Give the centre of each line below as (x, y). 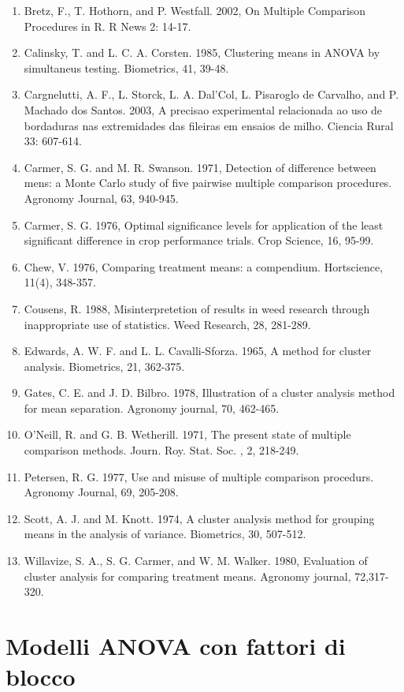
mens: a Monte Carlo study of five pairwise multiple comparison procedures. (208, 183)
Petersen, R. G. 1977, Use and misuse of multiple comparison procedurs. (199, 476)
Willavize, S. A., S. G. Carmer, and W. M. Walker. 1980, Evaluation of (196, 561)
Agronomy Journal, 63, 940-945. (101, 198)
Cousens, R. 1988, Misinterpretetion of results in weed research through (197, 308)
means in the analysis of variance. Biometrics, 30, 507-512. (165, 534)
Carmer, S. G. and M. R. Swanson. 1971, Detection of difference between (200, 167)
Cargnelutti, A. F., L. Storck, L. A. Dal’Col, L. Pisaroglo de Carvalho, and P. (211, 94)
